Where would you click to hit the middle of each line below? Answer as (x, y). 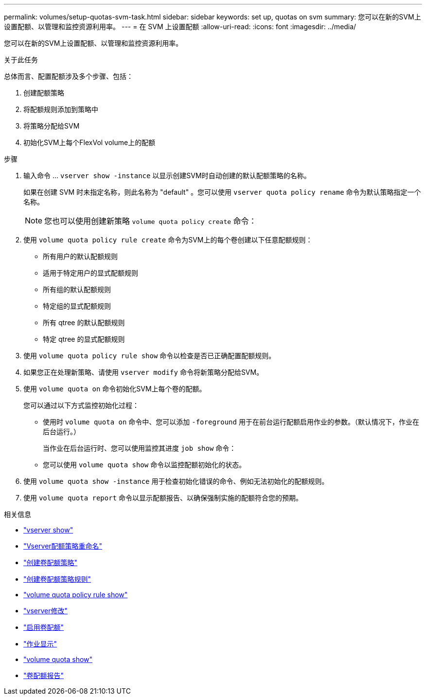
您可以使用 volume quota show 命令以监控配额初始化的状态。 (144, 465)
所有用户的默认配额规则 (80, 256)
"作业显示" (40, 644)
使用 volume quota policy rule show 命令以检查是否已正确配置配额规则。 (150, 356)
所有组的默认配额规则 (77, 289)
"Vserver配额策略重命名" (63, 546)
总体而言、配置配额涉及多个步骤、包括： (69, 76)
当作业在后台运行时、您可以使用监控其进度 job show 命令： (140, 448)
